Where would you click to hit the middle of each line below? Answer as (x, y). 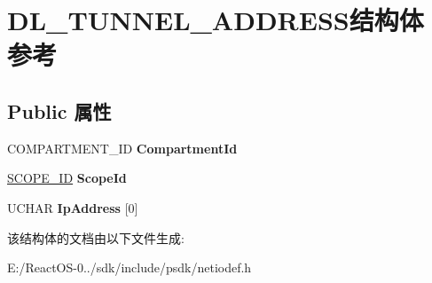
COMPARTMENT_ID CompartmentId (122, 148)
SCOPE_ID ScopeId (67, 178)
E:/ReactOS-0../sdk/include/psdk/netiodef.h (130, 267)
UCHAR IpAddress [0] (73, 207)
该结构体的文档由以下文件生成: (96, 237)
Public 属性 (59, 110)
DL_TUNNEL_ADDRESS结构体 (216, 20)
